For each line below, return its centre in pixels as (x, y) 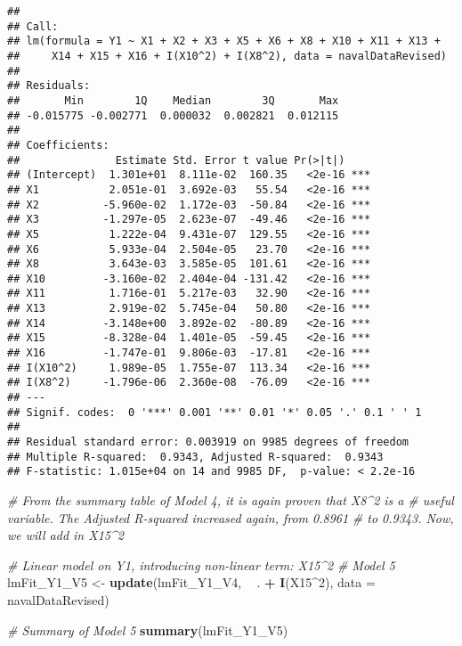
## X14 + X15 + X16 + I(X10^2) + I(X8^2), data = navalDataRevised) (227, 56)
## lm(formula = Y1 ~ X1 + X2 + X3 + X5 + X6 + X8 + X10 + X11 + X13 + (224, 41)
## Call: (33, 26)
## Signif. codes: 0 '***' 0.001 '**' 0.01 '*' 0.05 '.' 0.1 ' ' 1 (215, 412)
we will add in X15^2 (65, 535)
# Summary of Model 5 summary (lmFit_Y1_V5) (148, 630)
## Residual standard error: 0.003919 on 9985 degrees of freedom (208, 442)
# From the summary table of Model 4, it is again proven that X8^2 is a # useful (231, 500)
